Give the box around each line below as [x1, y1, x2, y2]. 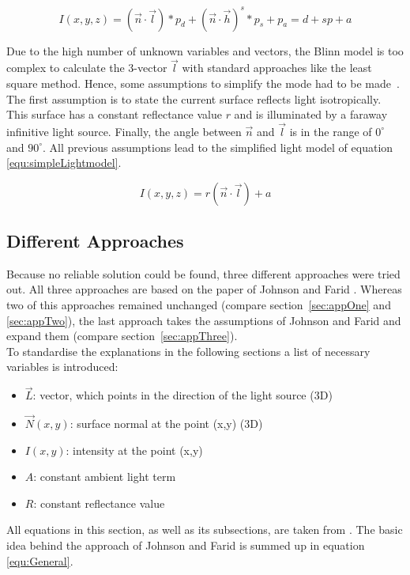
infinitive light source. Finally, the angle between [6, 123, 242, 139]
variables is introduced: [6, 358, 118, 375]
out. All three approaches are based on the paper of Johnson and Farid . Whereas [6, 281, 402, 297]
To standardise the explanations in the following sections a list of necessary [6, 342, 371, 359]
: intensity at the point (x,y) [66, 441, 203, 458]
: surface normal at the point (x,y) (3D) [70, 415, 263, 432]
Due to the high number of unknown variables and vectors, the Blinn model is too [6, 42, 404, 59]
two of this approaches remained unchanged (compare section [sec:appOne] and [6, 297, 391, 313]
